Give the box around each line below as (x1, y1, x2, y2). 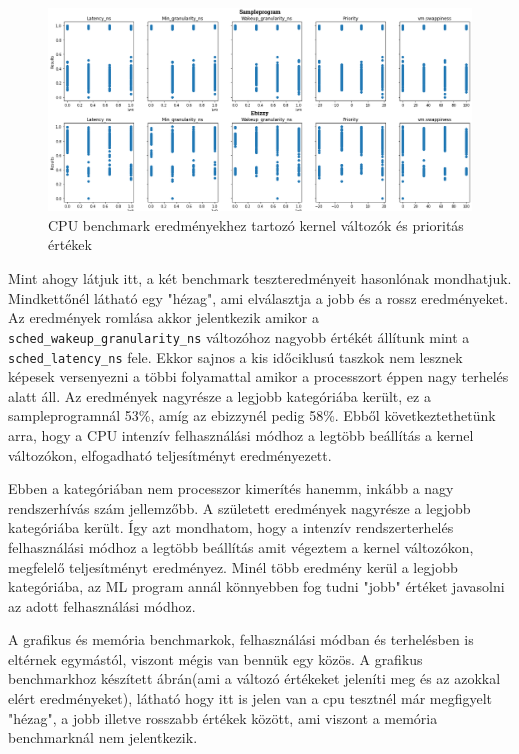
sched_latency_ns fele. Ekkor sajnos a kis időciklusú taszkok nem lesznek (8, 346, 463, 367)
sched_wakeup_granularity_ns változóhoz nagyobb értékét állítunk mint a (8, 326, 470, 347)
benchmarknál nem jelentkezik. (8, 727, 198, 748)
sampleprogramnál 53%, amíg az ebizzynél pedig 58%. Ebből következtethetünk (8, 405, 496, 426)
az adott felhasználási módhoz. (8, 595, 196, 616)
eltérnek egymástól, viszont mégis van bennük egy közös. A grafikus (8, 648, 423, 669)
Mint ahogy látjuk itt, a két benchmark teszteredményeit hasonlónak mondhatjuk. (8, 268, 512, 289)
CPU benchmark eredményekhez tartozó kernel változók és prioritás (48, 214, 464, 235)
